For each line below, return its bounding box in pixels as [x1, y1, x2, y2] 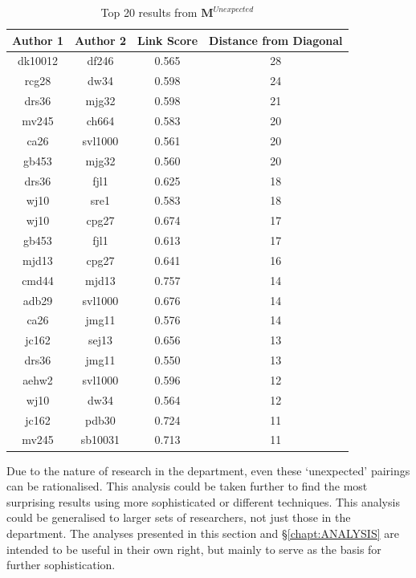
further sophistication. [6, 556, 116, 573]
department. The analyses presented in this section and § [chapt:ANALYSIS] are [6, 524, 399, 541]
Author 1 [12, 31, 63, 48]
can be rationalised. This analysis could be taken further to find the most [6, 478, 368, 495]
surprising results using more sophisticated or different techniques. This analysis [6, 493, 400, 510]
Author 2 [74, 31, 126, 48]
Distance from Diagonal [209, 31, 343, 48]
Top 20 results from [100, 4, 198, 20]
